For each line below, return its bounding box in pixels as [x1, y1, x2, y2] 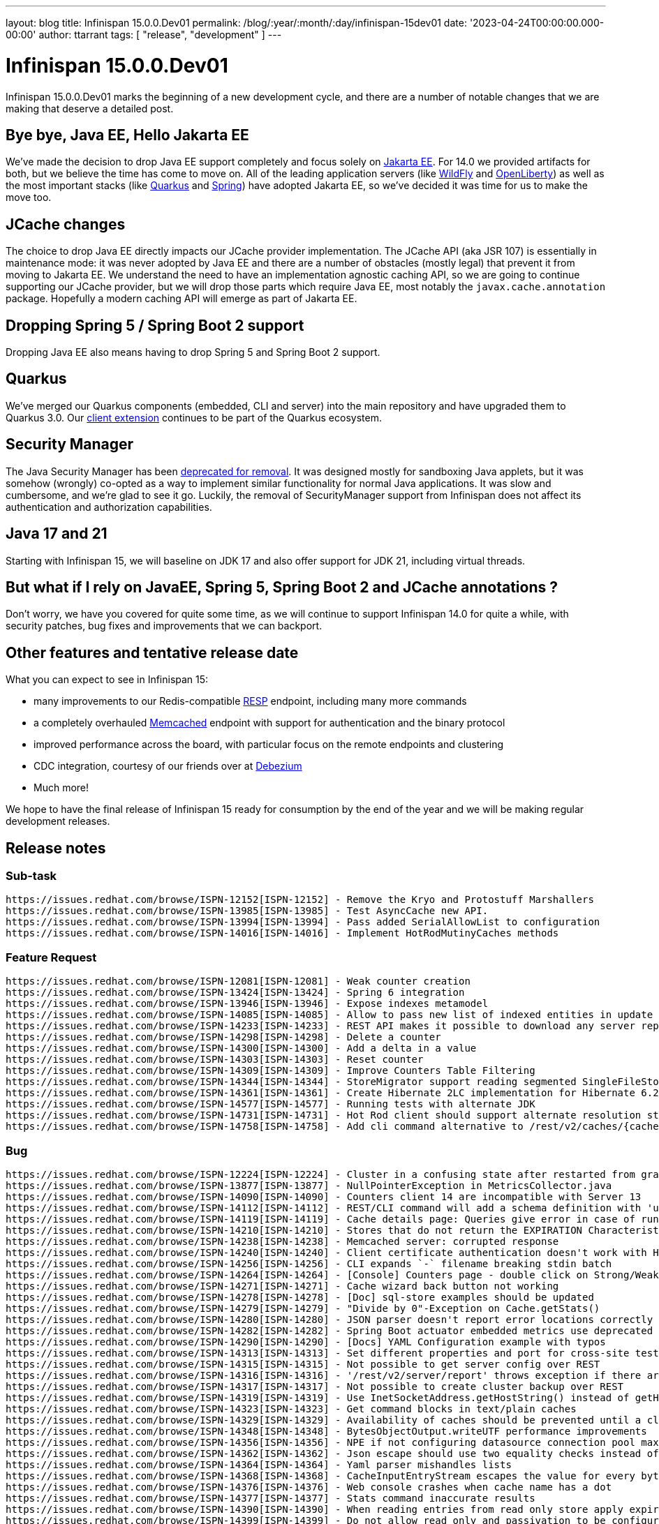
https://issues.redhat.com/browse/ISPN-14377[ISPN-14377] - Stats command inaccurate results [6, 1492, 535, 1504]
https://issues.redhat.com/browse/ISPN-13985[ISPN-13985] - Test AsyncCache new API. [6, 905, 489, 917]
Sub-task [6, 869, 57, 883]
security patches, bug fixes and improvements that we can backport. [6, 620, 323, 632]
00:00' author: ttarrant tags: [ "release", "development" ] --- [6, 29, 282, 40]
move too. [6, 191, 52, 204]
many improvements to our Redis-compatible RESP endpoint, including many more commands [34, 695, 467, 708]
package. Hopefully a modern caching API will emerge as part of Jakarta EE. [6, 292, 357, 305]
